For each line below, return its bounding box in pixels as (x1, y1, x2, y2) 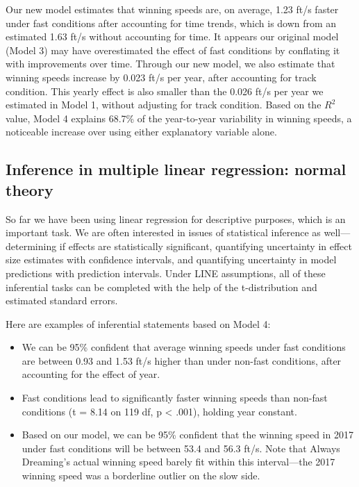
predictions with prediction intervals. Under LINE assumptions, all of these (6, 265, 326, 280)
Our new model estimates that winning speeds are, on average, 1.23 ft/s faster (6, 2, 339, 16)
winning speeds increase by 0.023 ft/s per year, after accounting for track (6, 69, 317, 84)
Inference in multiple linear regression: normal (6, 158, 347, 180)
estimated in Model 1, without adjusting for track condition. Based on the (6, 97, 322, 112)
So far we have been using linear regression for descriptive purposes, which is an (6, 211, 346, 226)
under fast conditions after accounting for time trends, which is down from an (6, 15, 337, 30)
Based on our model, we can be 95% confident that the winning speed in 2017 (22, 427, 353, 442)
